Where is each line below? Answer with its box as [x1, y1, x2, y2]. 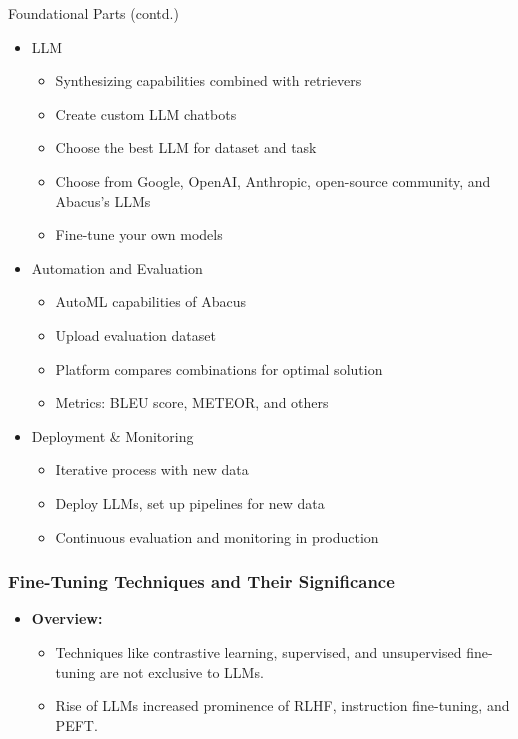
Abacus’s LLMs [55, 190, 151, 211]
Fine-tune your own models [55, 224, 223, 245]
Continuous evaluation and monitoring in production [55, 526, 379, 547]
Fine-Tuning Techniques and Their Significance [8, 569, 395, 594]
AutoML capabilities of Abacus [55, 291, 247, 312]
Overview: [31, 608, 103, 629]
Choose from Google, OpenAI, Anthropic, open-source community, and [55, 170, 491, 191]
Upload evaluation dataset [55, 324, 216, 345]
